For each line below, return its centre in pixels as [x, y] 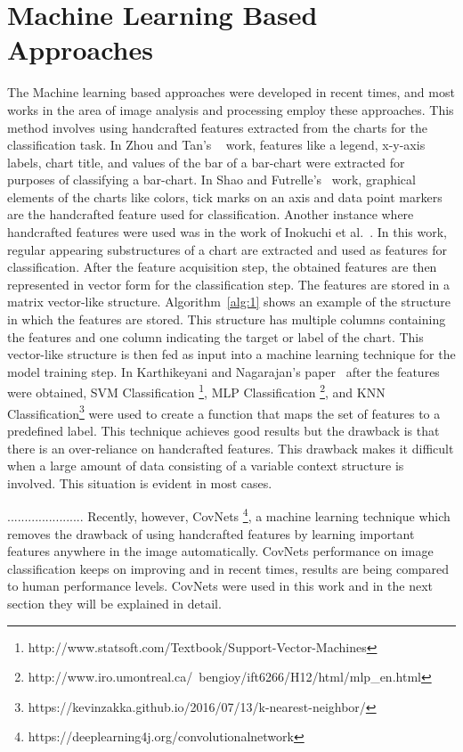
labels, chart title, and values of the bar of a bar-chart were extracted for [206, 162]
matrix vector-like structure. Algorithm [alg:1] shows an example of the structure [229, 302]
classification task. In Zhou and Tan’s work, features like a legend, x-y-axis [216, 145]
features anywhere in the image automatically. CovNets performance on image [220, 551]
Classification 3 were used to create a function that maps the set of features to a [224, 412]
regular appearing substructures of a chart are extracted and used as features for [227, 249]
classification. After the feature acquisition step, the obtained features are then [222, 267]
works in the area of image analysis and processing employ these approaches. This [231, 109]
